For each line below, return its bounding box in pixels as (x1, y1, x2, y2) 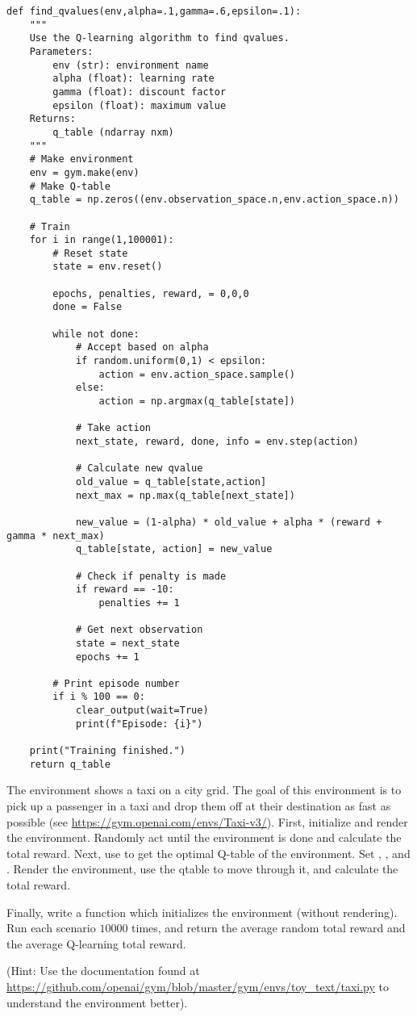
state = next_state (75, 637, 180, 649)
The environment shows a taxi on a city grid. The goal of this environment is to (6, 781, 402, 798)
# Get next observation (75, 624, 203, 636)
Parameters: (29, 45, 94, 57)
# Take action (75, 422, 151, 434)
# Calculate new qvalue (75, 462, 203, 475)
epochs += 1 (75, 651, 140, 663)
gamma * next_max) (6, 529, 105, 542)
